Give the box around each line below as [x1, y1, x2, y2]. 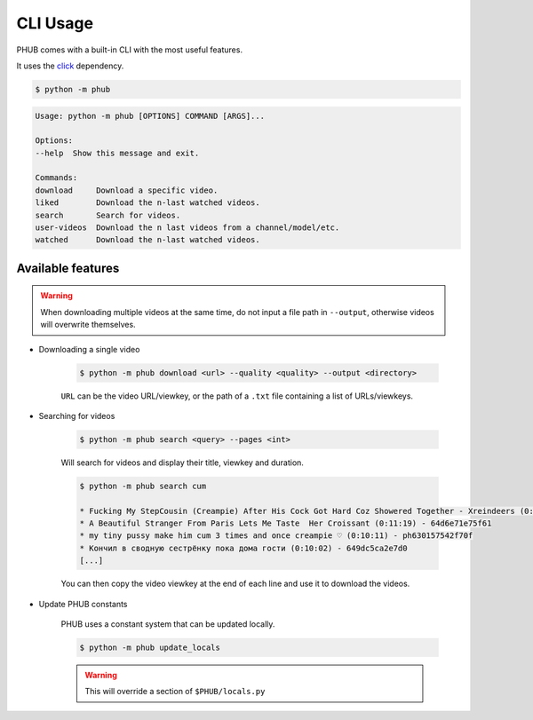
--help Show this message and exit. [35, 147, 200, 158]
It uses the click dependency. [16, 60, 124, 71]
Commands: [35, 173, 78, 183]
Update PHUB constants [38, 598, 128, 609]
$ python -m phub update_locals [79, 642, 221, 653]
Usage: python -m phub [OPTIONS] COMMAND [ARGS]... [35, 111, 266, 121]
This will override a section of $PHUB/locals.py [84, 686, 266, 697]
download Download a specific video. [35, 185, 219, 195]
